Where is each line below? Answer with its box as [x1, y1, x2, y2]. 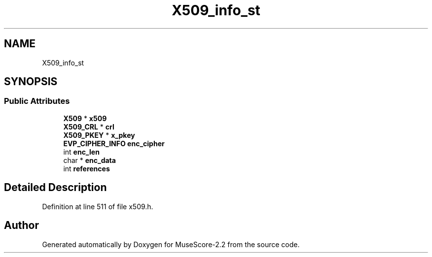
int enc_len [63, 147, 100, 156]
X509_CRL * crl [63, 122, 114, 131]
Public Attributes [4, 96, 70, 106]
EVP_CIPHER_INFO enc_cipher [63, 139, 165, 148]
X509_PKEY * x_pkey [63, 130, 135, 139]
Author [4, 219, 39, 232]
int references [63, 164, 110, 173]
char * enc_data [63, 156, 116, 164]
